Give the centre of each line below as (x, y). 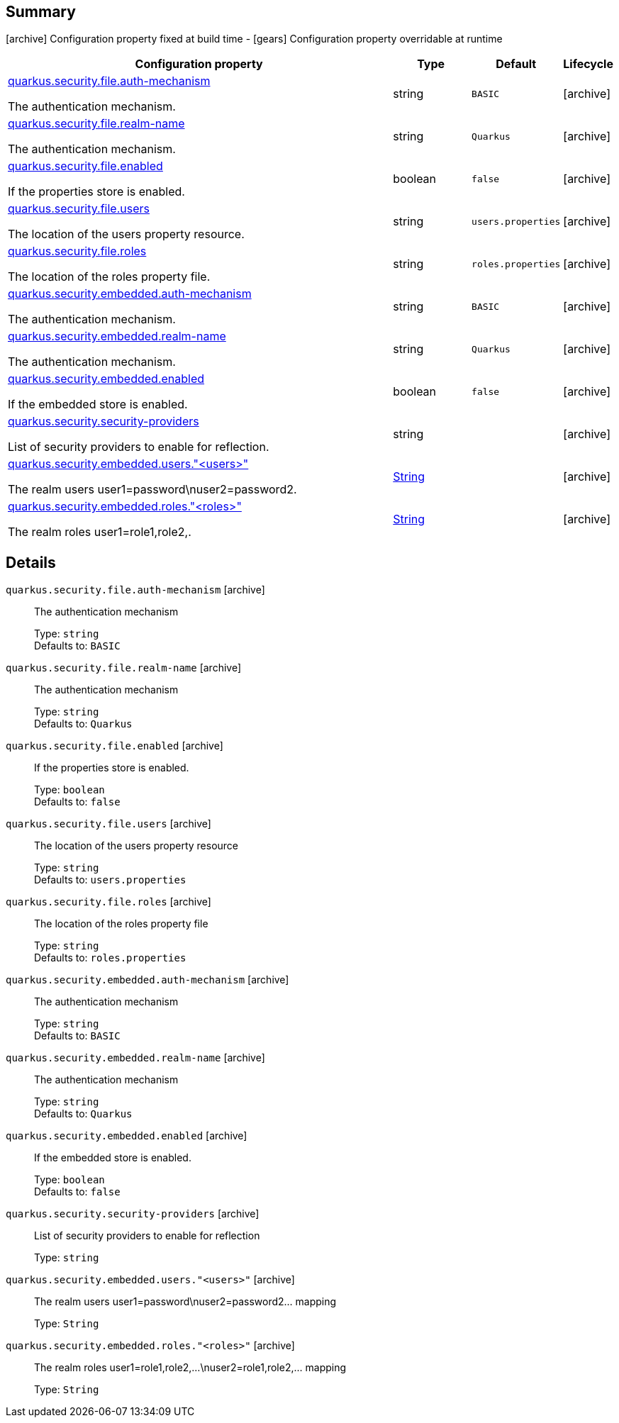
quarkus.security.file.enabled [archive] (115, 746)
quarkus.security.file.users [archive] (108, 824)
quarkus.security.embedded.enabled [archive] (127, 1136)
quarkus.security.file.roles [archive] (108, 902)
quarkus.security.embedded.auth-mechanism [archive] (147, 980)
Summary (41, 12)
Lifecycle (588, 64)
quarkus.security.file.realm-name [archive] (124, 668)
